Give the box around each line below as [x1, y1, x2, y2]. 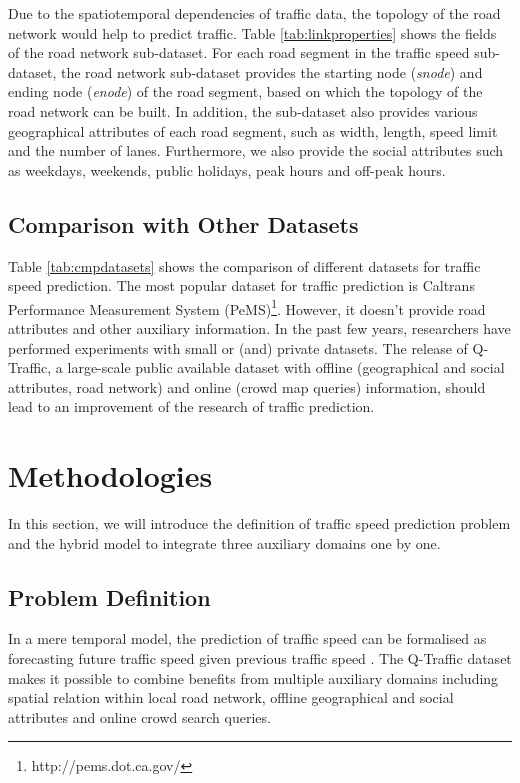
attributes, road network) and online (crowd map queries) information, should [8, 376, 486, 397]
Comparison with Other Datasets [8, 208, 359, 239]
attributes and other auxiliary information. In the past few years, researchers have [8, 317, 511, 338]
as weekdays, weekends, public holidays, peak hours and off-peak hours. [8, 159, 446, 180]
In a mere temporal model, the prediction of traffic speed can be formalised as [8, 628, 487, 649]
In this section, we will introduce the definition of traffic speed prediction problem [8, 513, 511, 534]
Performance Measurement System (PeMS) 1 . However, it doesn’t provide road [8, 295, 486, 319]
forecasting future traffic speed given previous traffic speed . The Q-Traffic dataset [8, 648, 512, 669]
